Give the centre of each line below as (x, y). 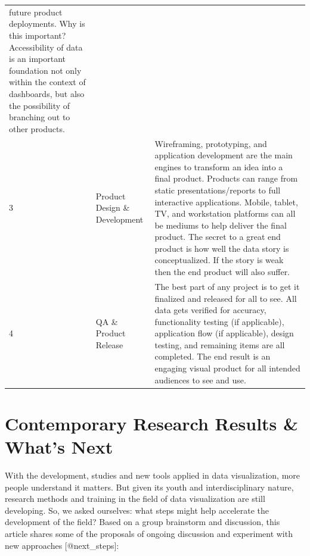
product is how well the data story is (222, 248)
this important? (38, 35)
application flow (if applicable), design (224, 333)
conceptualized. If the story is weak (219, 260)
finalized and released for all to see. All (226, 298)
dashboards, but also (47, 93)
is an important (38, 59)
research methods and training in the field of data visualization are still (135, 499)
